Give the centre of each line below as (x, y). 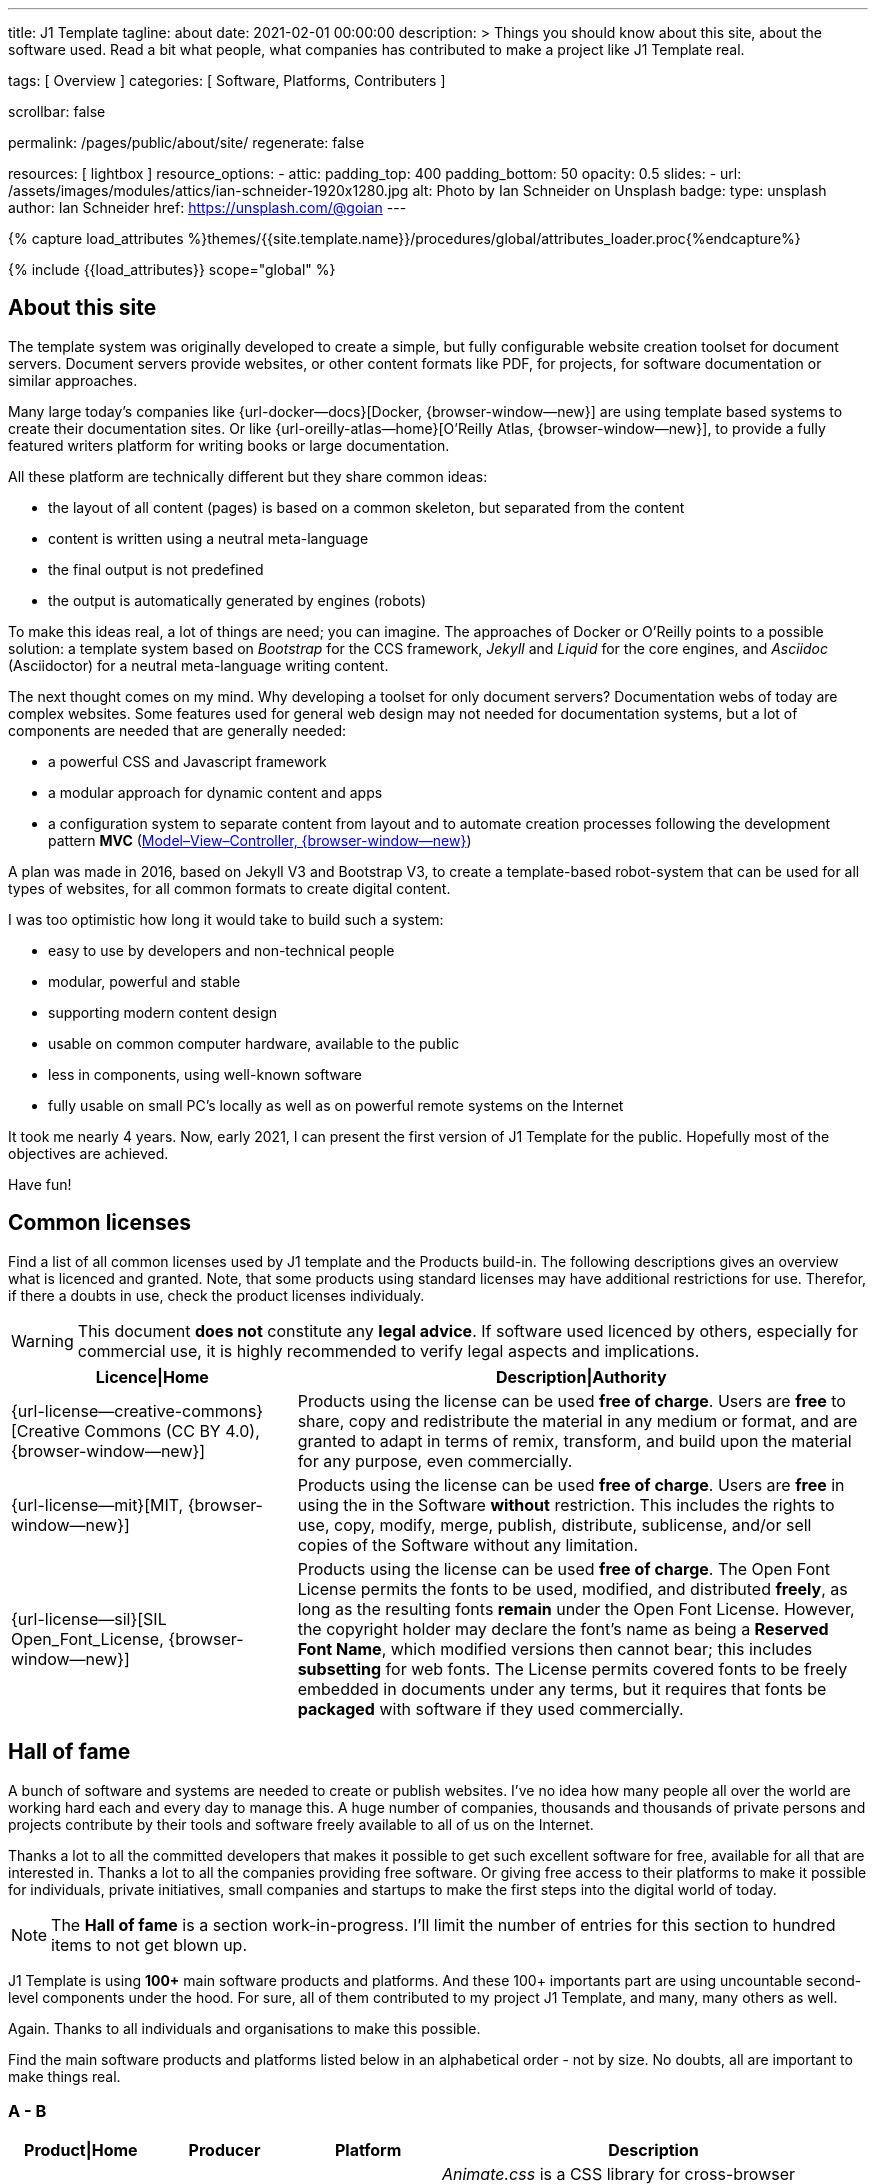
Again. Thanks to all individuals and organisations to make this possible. (244, 2028)
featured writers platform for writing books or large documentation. (229, 445)
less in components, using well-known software (205, 1074)
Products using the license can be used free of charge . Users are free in (571, 1484)
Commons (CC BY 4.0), (172, 1430)
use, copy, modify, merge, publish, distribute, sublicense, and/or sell (554, 1524)
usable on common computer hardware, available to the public (254, 1043)
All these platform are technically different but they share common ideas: (248, 476)
